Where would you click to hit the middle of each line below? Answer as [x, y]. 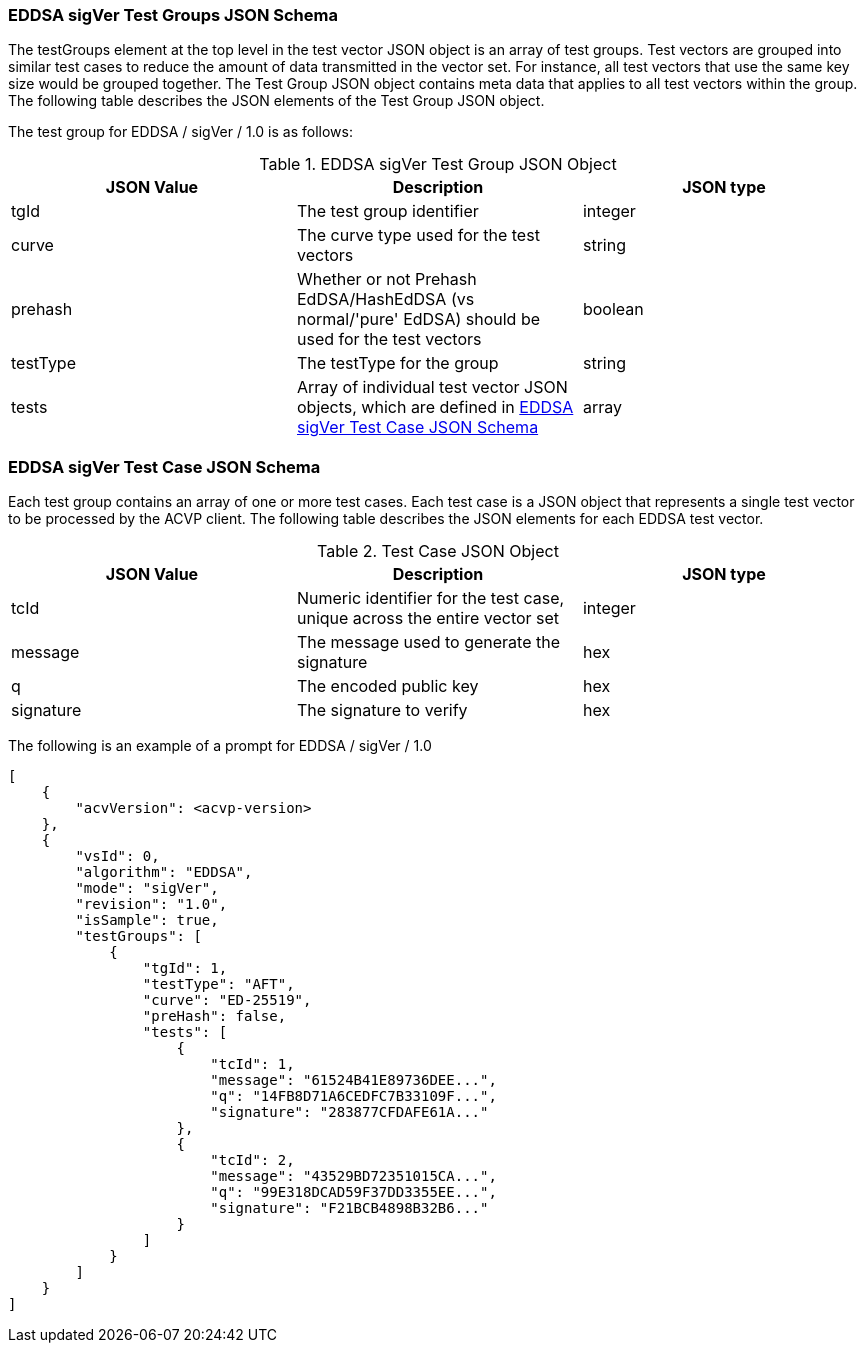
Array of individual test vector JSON [432, 387]
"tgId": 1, [185, 968]
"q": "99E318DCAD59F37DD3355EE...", [353, 1192]
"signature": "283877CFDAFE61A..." [349, 1112]
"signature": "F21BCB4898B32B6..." [349, 1208]
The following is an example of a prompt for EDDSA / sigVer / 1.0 [220, 746]
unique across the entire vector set [428, 618]
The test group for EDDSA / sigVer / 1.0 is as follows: [180, 132]
